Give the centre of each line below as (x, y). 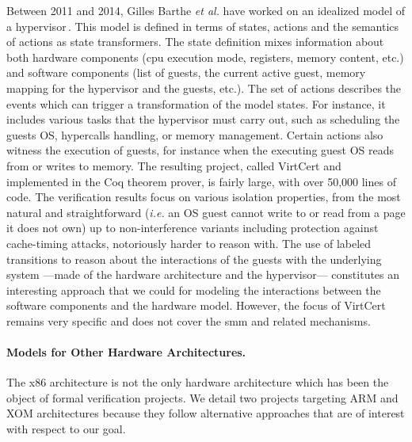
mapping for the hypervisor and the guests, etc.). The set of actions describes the (204, 88)
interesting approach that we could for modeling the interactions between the (194, 290)
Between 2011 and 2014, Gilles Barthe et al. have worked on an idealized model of (206, 10)
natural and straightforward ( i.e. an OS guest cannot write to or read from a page (206, 212)
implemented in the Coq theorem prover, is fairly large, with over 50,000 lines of (201, 181)
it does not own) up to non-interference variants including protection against (193, 228)
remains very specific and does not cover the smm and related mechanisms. (189, 320)
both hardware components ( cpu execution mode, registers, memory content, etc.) (205, 57)
